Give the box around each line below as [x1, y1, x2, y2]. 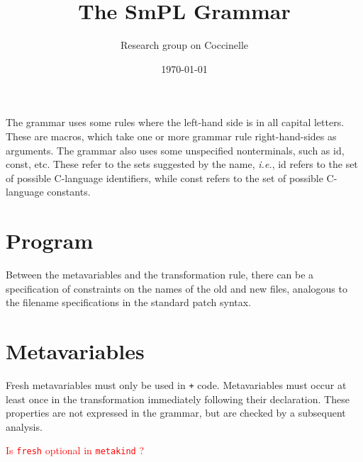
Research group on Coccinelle [121, 38, 248, 52]
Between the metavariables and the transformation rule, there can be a [6, 267, 314, 281]
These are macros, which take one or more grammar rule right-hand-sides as [6, 128, 337, 143]
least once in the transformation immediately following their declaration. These [6, 391, 350, 406]
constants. [47, 184, 91, 199]
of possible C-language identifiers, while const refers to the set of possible [6, 170, 323, 185]
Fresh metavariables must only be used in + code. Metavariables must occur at [6, 377, 347, 392]
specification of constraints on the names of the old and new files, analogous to [6, 281, 347, 295]
